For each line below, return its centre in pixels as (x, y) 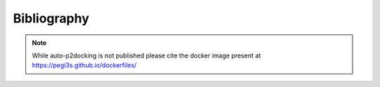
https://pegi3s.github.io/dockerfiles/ (84, 65)
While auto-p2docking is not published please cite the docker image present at (146, 55)
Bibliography (51, 18)
